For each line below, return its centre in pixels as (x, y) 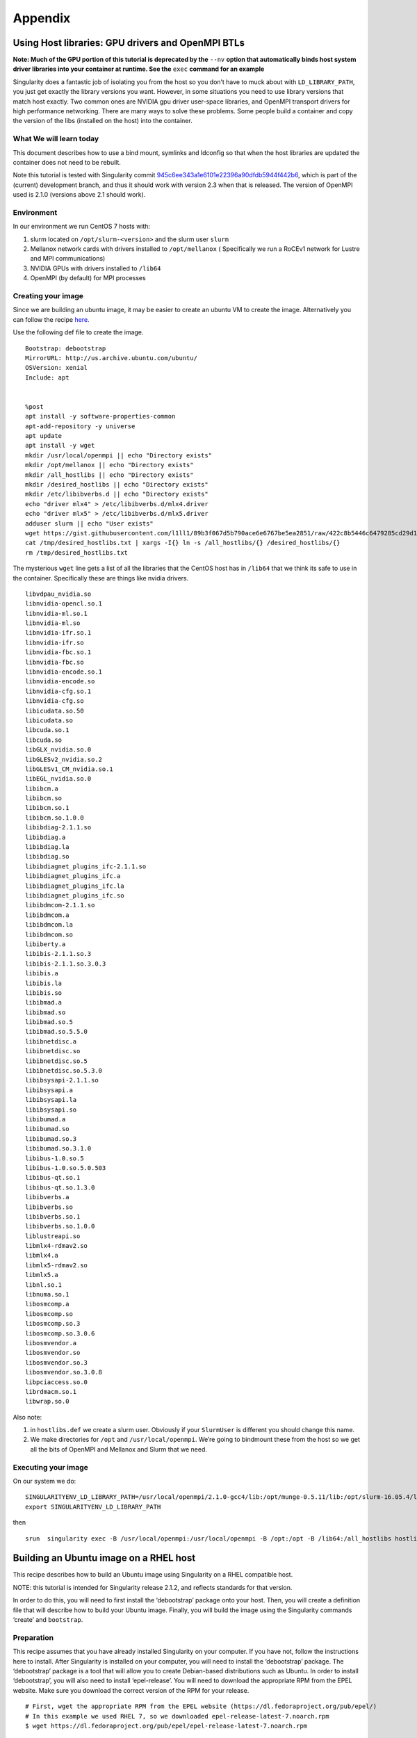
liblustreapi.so (53, 1236)
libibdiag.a (46, 837)
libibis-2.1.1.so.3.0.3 (66, 964)
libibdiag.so (47, 856)
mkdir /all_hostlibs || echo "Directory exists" (109, 475)
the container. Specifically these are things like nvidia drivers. (101, 578)
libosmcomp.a (47, 1304)
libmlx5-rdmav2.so (57, 1265)
